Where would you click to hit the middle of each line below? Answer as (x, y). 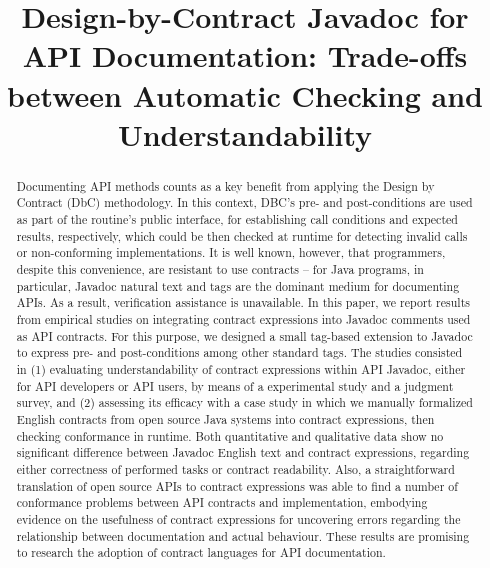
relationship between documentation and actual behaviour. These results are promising (243, 535)
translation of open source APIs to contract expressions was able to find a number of (237, 485)
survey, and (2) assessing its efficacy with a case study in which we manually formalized (244, 402)
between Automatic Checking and (245, 94)
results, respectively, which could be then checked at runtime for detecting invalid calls (242, 235)
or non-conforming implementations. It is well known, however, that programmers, (231, 252)
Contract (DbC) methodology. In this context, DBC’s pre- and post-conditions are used (244, 202)
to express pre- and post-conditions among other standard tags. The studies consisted (239, 352)
